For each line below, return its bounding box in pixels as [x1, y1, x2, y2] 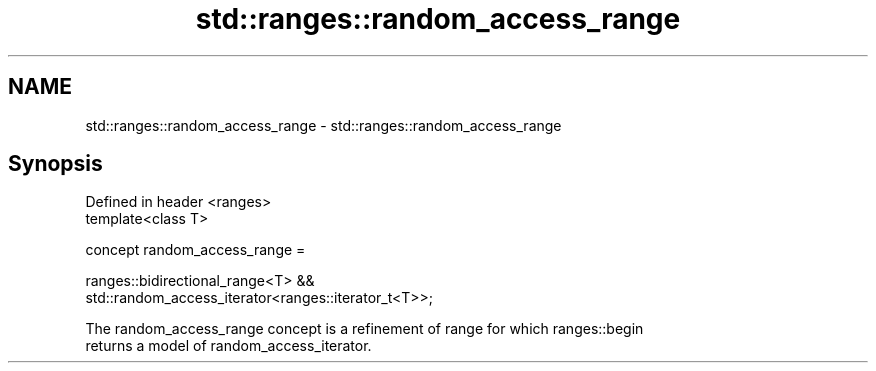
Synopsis [8, 151, 103, 177]
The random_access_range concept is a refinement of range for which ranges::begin [85, 320, 644, 338]
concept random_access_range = [85, 241, 306, 259]
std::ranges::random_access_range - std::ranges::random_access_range [85, 116, 562, 134]
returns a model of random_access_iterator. [85, 337, 372, 355]
